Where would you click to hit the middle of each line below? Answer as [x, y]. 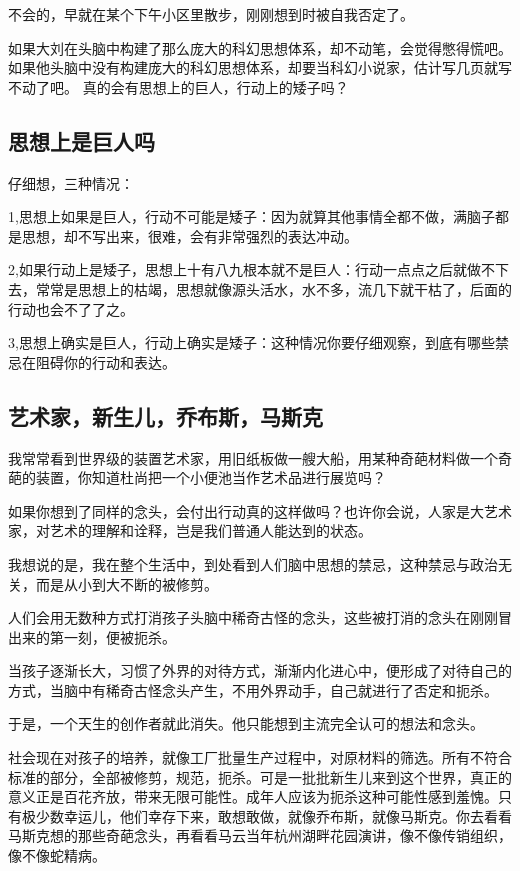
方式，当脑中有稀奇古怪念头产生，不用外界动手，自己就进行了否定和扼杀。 [253, 689]
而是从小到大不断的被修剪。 [126, 583]
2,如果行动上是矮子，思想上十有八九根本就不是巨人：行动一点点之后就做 [244, 269]
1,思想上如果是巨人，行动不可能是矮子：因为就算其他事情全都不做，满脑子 [251, 216]
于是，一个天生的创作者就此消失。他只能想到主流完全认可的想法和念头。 [246, 723]
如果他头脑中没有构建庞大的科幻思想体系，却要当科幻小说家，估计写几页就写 [260, 67]
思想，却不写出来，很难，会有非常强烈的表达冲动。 [189, 235]
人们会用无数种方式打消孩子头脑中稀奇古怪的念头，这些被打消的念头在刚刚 [253, 617]
